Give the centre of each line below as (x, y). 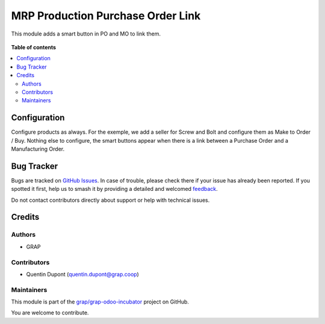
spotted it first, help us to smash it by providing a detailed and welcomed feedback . (114, 189)
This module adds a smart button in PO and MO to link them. (86, 34)
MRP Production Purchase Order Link (106, 16)
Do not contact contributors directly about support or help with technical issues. (110, 200)
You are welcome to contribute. (50, 313)
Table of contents (34, 47)
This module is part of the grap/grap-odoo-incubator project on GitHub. (100, 302)
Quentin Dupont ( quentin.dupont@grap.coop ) (83, 274)
